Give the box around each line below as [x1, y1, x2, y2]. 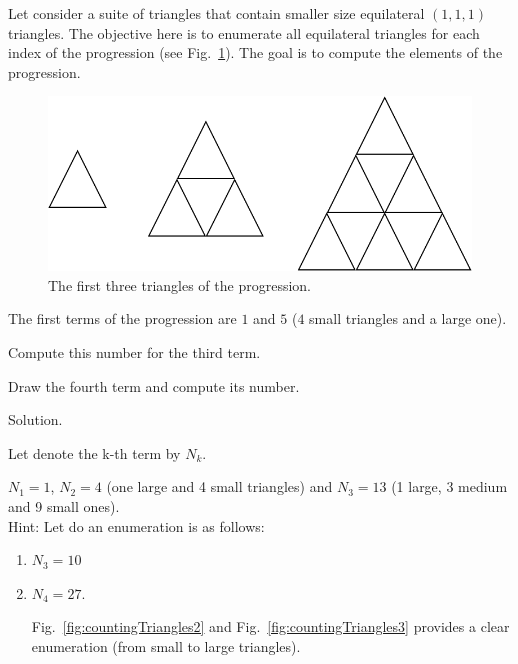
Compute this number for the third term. [8, 341, 261, 362]
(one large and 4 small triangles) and [106, 476, 333, 497]
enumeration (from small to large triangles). [31, 635, 301, 656]
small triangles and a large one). [309, 308, 507, 329]
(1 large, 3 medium [391, 476, 508, 497]
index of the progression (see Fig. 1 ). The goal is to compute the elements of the [8, 42, 503, 63]
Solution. [8, 409, 63, 430]
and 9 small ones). [8, 495, 120, 516]
